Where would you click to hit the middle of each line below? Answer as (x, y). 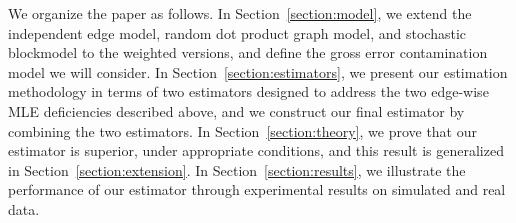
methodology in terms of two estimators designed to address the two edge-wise (248, 91)
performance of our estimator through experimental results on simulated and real (257, 189)
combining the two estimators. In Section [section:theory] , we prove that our (242, 130)
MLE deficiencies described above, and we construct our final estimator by (236, 110)
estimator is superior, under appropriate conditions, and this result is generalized (256, 150)
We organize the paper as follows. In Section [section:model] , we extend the (240, 13)
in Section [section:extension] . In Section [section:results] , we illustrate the (237, 169)
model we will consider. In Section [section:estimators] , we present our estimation (258, 71)
